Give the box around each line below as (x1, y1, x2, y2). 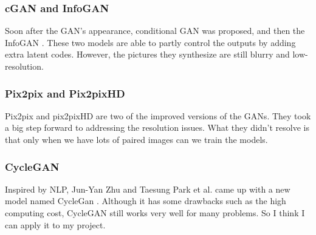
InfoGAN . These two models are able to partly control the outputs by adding (5, 36, 296, 48)
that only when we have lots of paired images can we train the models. (5, 133, 268, 145)
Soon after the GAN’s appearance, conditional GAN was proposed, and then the (5, 24, 305, 37)
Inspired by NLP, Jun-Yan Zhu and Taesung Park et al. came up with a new (5, 182, 290, 195)
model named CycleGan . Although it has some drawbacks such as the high (5, 194, 286, 207)
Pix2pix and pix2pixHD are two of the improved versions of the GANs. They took (5, 109, 311, 122)
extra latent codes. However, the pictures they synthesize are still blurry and (5, 48, 290, 61)
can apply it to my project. (5, 218, 106, 231)
